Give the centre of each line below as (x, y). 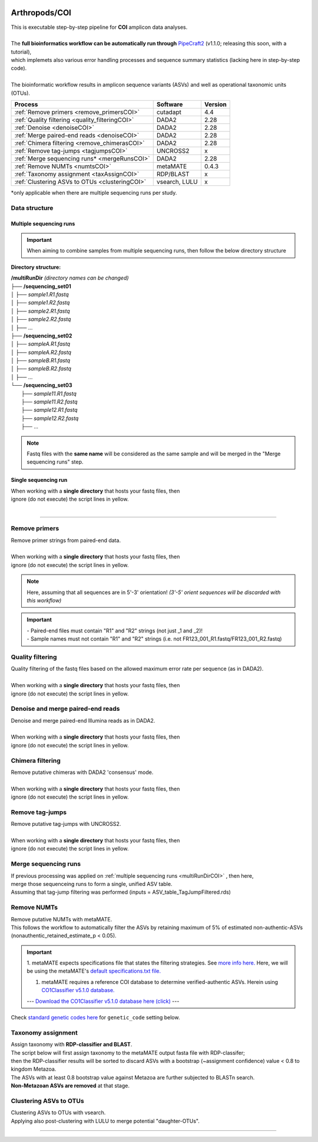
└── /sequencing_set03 (42, 385)
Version (215, 104)
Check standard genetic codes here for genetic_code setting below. (95, 1018)
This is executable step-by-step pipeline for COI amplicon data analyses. (99, 27)
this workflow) (44, 600)
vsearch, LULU (177, 182)
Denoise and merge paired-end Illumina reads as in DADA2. (83, 720)
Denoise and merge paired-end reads (65, 709)
